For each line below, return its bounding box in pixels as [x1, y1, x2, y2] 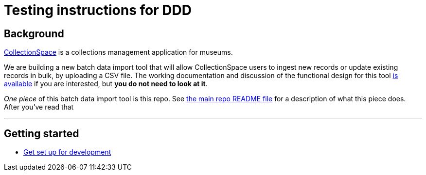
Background [4, 27, 64, 40]
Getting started [4, 127, 79, 140]
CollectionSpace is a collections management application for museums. [4, 48, 233, 57]
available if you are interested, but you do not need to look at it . [4, 80, 208, 88]
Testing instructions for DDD [4, 2, 192, 18]
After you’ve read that [4, 103, 74, 111]
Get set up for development [23, 148, 111, 157]
